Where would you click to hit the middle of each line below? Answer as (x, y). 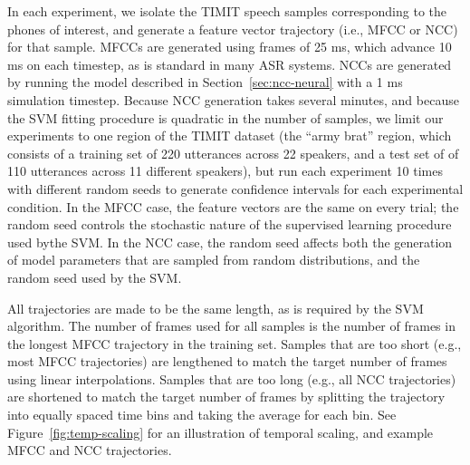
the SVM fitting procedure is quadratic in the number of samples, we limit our (225, 117)
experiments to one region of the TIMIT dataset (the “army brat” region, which (230, 136)
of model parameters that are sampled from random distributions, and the (214, 260)
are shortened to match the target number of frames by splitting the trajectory (226, 397)
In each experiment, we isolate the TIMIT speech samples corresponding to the (227, 11)
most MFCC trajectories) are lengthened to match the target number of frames (227, 361)
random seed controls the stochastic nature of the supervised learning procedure (230, 224)
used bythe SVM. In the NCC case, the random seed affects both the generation (230, 242)
